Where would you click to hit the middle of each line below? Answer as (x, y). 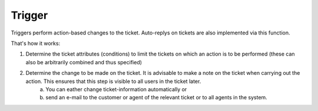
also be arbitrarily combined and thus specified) (84, 62)
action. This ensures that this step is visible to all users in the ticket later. (113, 81)
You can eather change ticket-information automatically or (116, 89)
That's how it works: (36, 43)
